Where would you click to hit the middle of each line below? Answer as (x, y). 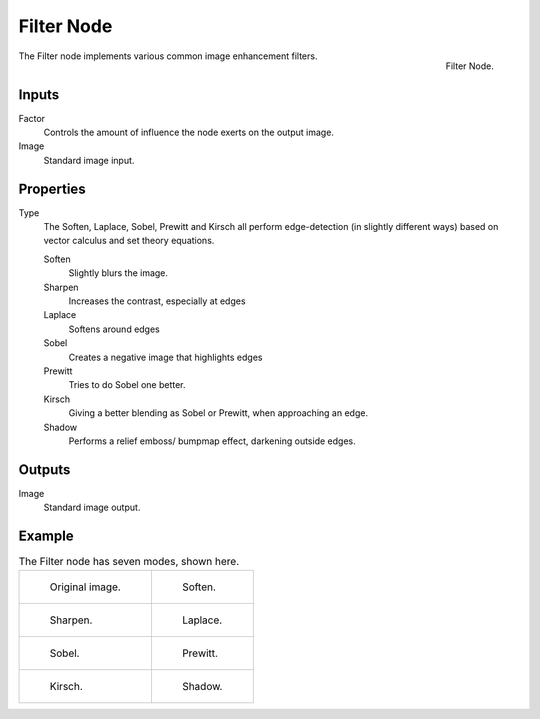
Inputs (39, 94)
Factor (31, 118)
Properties (52, 188)
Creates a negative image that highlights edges (165, 357)
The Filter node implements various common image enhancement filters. (168, 56)
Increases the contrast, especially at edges (157, 301)
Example (46, 536)
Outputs (44, 469)
